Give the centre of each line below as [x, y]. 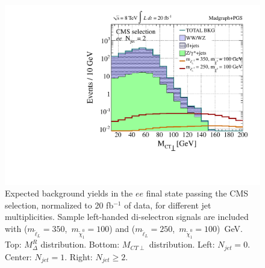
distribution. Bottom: [80, 244]
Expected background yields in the [69, 193]
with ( [16, 229]
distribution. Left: [182, 244]
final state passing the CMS [197, 193]
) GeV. [230, 229]
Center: [18, 256]
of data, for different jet [168, 205]
